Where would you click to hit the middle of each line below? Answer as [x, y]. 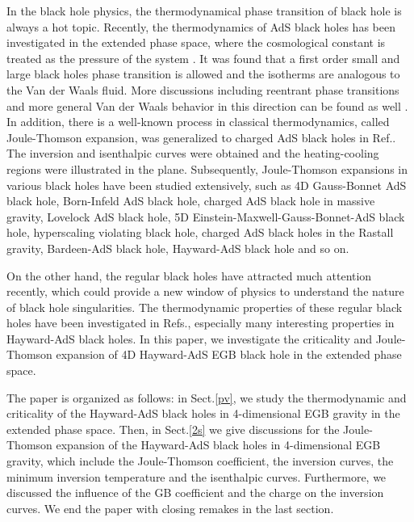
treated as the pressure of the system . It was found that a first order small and [203, 58]
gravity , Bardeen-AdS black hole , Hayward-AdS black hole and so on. [178, 248]
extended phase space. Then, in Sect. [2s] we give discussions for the [173, 429]
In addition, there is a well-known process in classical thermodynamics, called [198, 122]
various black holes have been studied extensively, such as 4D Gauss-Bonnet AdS [207, 185]
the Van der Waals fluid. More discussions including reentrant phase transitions [203, 89]
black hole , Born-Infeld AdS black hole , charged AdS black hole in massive [191, 201]
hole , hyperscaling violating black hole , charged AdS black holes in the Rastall [200, 232]
